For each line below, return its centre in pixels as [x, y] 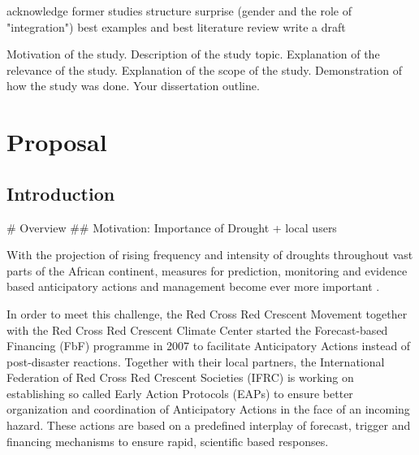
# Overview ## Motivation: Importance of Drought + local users [172, 227]
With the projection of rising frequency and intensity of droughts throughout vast [210, 255]
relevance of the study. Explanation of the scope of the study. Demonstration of [204, 69]
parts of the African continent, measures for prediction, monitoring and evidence [207, 270]
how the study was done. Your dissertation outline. [133, 86]
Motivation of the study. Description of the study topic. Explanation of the [193, 54]
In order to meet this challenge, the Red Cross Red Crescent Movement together [207, 313]
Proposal [57, 142]
